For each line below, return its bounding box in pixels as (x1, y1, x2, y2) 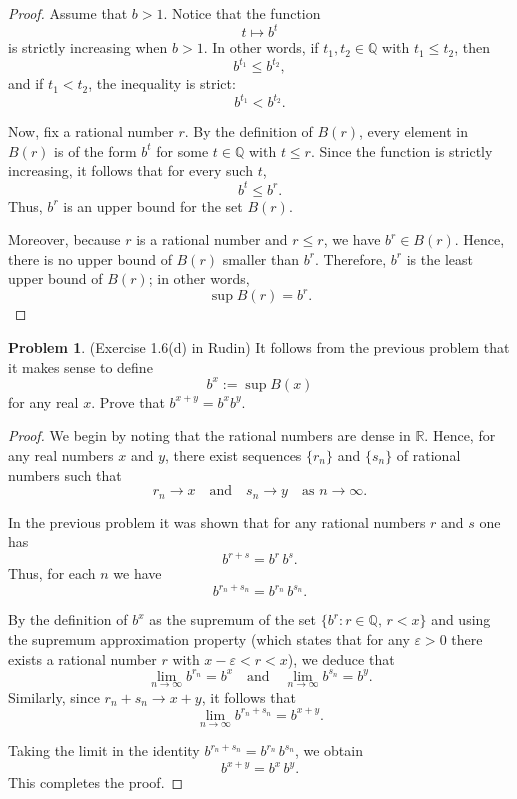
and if (8, 73, 44, 94)
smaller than (222, 248, 300, 269)
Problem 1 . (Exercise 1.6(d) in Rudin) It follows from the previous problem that (8, 337, 510, 358)
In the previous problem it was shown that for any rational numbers (8, 511, 426, 532)
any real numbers (8, 444, 114, 465)
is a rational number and (136, 229, 288, 250)
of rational (396, 444, 461, 465)
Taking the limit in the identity (8, 740, 200, 761)
